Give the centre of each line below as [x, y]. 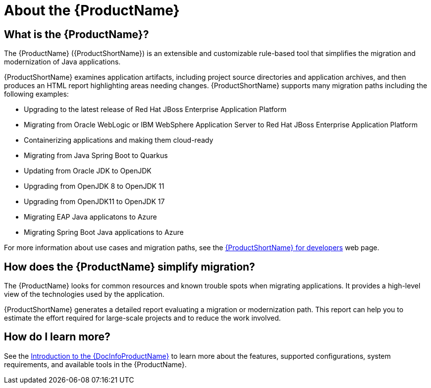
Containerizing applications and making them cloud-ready [119, 140]
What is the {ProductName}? [77, 34]
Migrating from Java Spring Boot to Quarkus [96, 156]
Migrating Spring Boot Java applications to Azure [104, 232]
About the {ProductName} [92, 10]
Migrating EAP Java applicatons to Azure [90, 217]
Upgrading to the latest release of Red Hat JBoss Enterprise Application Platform [155, 110]
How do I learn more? [57, 337]
